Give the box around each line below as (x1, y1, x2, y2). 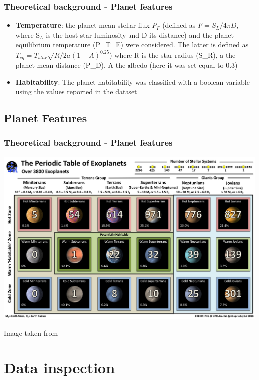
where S (15, 29, 40, 40)
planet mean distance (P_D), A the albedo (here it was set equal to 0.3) (15, 59, 238, 70)
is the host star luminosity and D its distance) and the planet (46, 29, 234, 40)
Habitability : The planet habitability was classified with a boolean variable (15, 76, 250, 87)
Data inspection (4, 357, 115, 377)
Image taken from (4, 327, 58, 338)
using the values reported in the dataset (15, 86, 137, 96)
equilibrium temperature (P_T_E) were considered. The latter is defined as (15, 39, 249, 50)
